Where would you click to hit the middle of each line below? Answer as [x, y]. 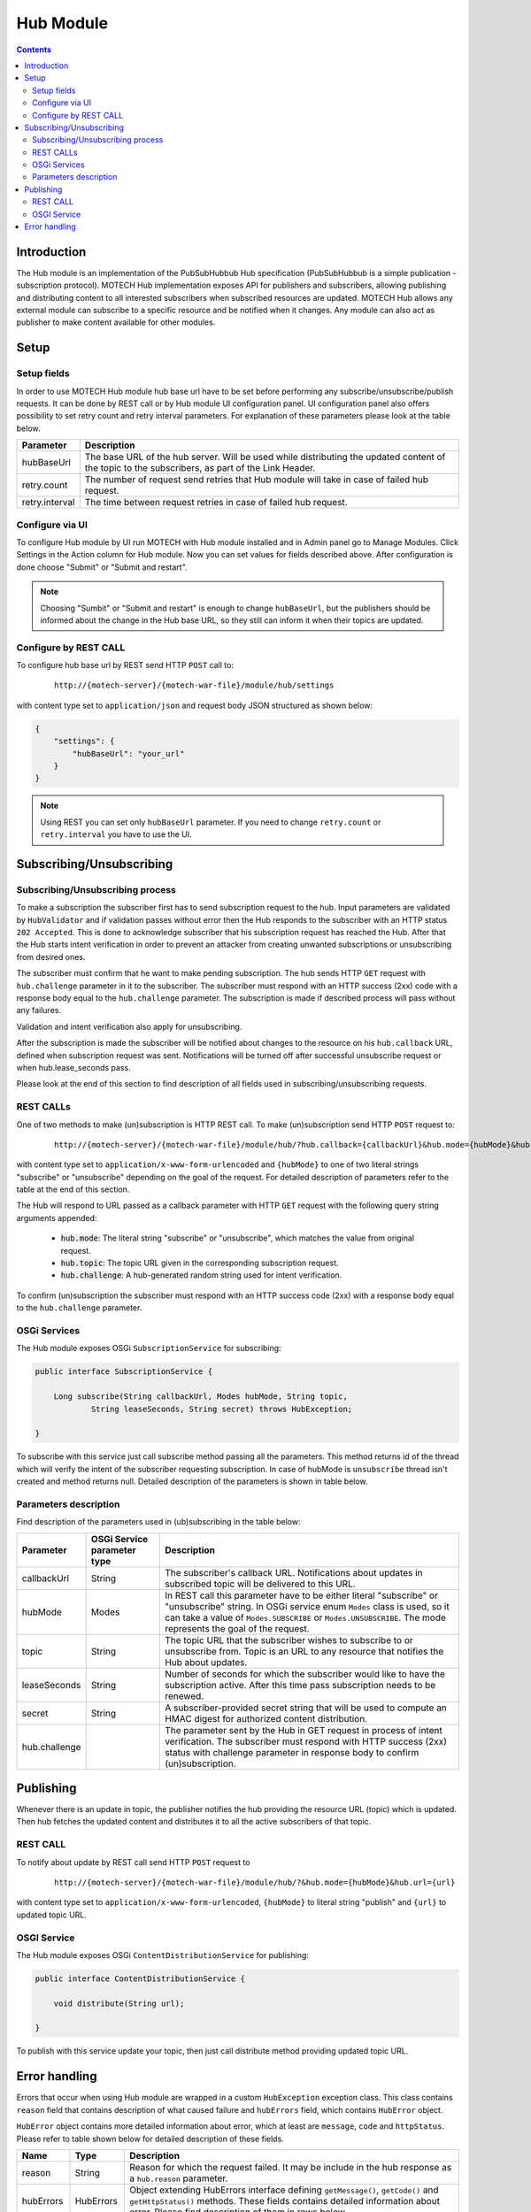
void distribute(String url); [119, 2003]
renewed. [185, 1696]
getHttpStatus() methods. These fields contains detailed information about [285, 2200]
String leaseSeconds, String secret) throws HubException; [222, 1409]
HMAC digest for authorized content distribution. [266, 1718]
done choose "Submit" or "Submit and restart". [102, 567]
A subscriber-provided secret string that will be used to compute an [306, 1708]
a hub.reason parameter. [179, 2178]
